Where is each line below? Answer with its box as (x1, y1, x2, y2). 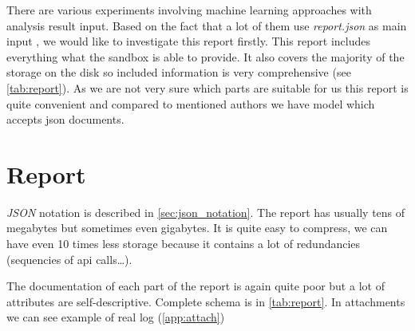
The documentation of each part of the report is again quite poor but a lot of (6, 278, 385, 294)
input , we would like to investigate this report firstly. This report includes (6, 33, 370, 49)
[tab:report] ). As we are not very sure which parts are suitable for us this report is (6, 79, 409, 96)
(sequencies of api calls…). (6, 250, 132, 267)
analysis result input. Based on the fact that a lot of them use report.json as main (6, 17, 407, 33)
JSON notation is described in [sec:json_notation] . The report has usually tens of (6, 203, 405, 220)
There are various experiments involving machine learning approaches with (6, 2, 372, 18)
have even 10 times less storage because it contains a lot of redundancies (6, 235, 361, 252)
